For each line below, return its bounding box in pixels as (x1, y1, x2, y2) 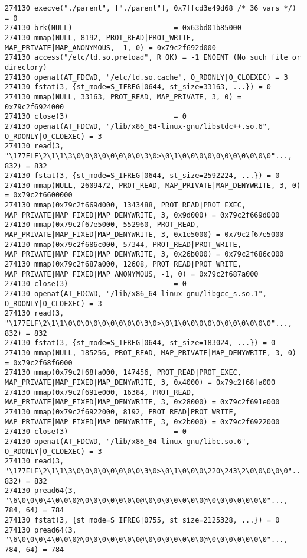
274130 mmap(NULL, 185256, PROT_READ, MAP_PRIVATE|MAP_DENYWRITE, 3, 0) (5, 348, 296, 357)
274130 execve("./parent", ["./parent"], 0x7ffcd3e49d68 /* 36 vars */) (5, 4, 296, 12)
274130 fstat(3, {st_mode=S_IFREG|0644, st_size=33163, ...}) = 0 (5, 83, 272, 92)
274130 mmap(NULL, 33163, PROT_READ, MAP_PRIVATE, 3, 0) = (5, 92, 241, 101)
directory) (5, 63, 47, 72)
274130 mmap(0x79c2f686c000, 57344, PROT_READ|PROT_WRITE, (5, 240, 241, 249)
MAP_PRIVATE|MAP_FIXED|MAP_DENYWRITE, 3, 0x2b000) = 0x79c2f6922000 (5, 417, 280, 426)
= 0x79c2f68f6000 (5, 358, 73, 367)
